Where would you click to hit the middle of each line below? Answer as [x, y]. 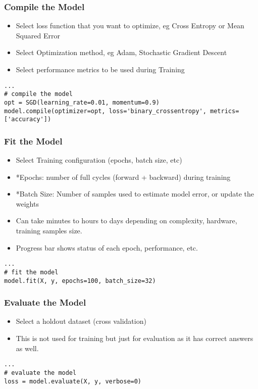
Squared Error [38, 35]
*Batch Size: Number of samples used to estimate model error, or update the [135, 194]
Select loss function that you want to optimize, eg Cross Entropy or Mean [130, 26]
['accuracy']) [28, 119]
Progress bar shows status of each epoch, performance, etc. [107, 247]
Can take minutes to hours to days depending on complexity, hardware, [126, 221]
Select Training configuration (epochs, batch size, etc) [99, 160]
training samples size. [49, 231]
